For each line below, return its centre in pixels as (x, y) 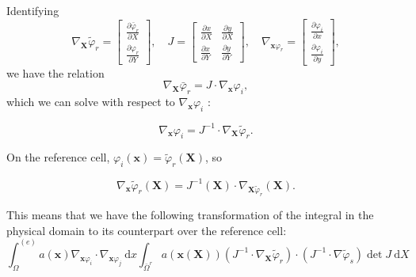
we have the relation (55, 72)
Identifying (33, 10)
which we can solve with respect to (91, 102)
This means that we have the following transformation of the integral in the (190, 215)
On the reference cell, (58, 157)
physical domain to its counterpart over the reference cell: (147, 230)
